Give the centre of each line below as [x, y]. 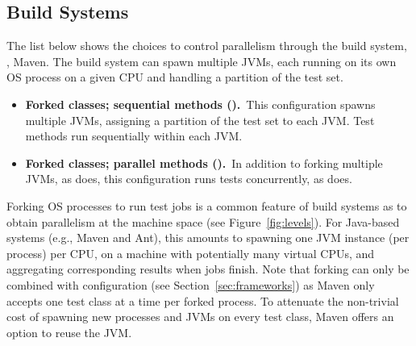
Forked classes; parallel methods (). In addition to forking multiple [204, 163]
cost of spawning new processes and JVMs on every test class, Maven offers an [200, 317]
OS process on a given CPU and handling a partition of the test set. [175, 77]
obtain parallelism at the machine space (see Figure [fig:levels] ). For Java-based [203, 221]
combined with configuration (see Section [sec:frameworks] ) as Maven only [191, 284]
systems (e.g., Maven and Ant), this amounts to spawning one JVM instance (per [208, 238]
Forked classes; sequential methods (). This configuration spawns [200, 104]
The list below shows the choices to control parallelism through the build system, [207, 46]
